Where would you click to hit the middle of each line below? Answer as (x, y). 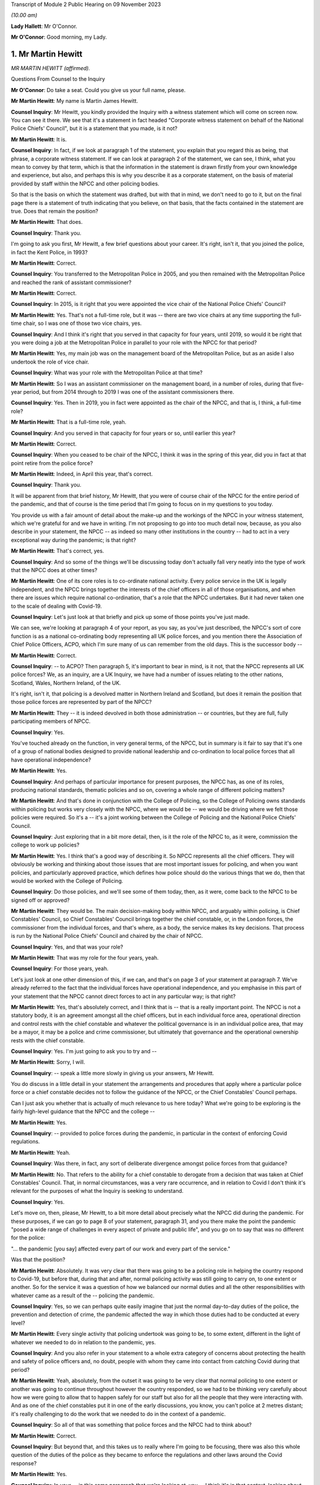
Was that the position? (38, 1260)
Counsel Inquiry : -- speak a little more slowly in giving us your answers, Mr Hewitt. (113, 1073)
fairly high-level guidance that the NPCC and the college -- (83, 1111)
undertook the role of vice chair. (50, 362)
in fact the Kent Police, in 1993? (49, 252)
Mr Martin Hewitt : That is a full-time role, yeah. (69, 422)
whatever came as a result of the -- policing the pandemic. (83, 1296)
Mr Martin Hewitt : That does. (47, 222)
